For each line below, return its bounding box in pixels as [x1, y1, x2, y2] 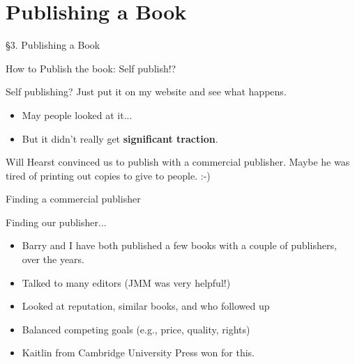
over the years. [22, 252, 84, 267]
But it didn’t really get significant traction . [22, 131, 218, 145]
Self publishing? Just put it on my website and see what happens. [6, 84, 287, 99]
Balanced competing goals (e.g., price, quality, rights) [22, 322, 250, 336]
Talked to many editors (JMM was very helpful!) [22, 275, 231, 290]
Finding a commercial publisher [6, 191, 141, 206]
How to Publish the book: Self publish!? [6, 61, 176, 75]
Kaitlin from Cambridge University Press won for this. [22, 345, 255, 360]
